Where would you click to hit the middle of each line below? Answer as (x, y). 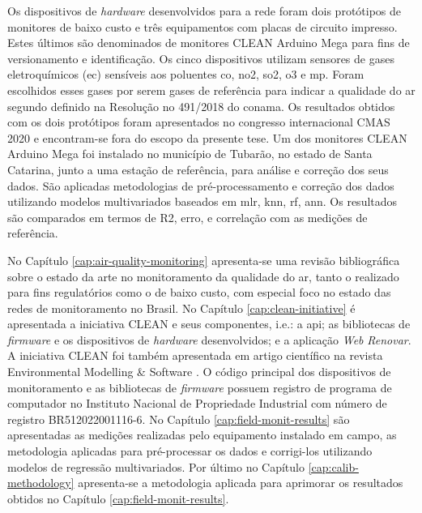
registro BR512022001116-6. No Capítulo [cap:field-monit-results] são (179, 419)
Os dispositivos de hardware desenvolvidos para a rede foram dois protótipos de (205, 11)
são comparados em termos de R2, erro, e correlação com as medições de (188, 217)
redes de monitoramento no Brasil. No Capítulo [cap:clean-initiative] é (181, 308)
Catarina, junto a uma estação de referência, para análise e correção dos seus (198, 169)
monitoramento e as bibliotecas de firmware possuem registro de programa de (200, 387)
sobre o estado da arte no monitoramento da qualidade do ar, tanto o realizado (203, 276)
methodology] (41, 483)
